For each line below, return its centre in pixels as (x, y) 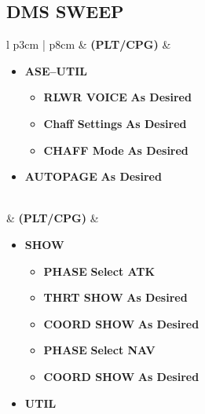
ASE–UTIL (56, 70)
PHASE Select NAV (99, 350)
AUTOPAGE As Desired (93, 176)
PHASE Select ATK (99, 271)
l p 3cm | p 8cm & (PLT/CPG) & (89, 44)
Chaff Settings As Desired (115, 123)
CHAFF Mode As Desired (116, 150)
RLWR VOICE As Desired (117, 97)
